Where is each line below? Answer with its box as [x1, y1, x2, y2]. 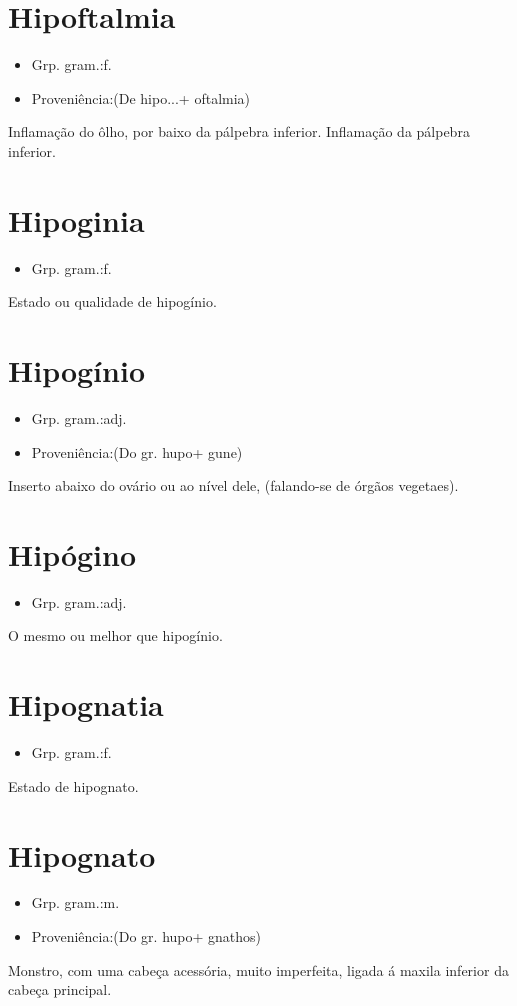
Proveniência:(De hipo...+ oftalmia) [31, 87, 251, 108]
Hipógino [8, 533, 137, 574]
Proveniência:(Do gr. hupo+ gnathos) [31, 926, 262, 947]
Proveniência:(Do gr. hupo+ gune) [31, 441, 243, 462]
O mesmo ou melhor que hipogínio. [8, 625, 223, 646]
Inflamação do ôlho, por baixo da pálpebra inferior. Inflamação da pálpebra [8, 121, 470, 142]
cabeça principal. [8, 979, 112, 1000]
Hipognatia [8, 684, 164, 725]
